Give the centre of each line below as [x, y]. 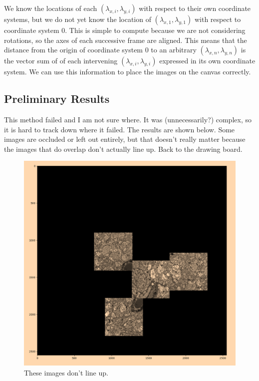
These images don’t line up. [66, 372]
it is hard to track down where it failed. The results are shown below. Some [120, 129]
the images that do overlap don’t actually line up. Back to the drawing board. [123, 149]
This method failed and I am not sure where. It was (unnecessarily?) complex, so [128, 119]
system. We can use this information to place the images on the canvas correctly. [128, 72]
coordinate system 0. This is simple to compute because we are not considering [125, 30]
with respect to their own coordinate [195, 8]
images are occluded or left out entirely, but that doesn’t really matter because [125, 139]
